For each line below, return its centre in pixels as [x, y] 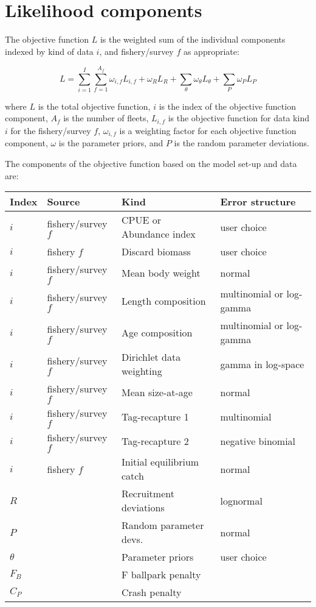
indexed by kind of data [49, 51]
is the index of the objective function [227, 106]
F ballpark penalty [161, 575]
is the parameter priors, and [111, 143]
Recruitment [148, 494]
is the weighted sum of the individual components [193, 39]
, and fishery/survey [136, 51]
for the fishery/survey [51, 130]
